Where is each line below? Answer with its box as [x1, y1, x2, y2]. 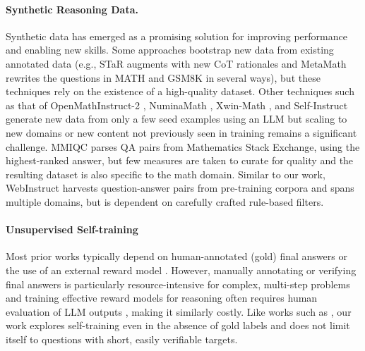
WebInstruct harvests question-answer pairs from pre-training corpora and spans [6, 180, 354, 195]
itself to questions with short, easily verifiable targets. [6, 331, 238, 346]
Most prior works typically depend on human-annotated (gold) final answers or [6, 249, 347, 264]
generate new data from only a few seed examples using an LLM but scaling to [6, 111, 347, 126]
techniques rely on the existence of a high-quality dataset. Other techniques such [6, 84, 354, 99]
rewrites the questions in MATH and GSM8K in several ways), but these [6, 70, 321, 85]
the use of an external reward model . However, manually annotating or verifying [6, 262, 357, 277]
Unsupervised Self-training [6, 222, 138, 237]
